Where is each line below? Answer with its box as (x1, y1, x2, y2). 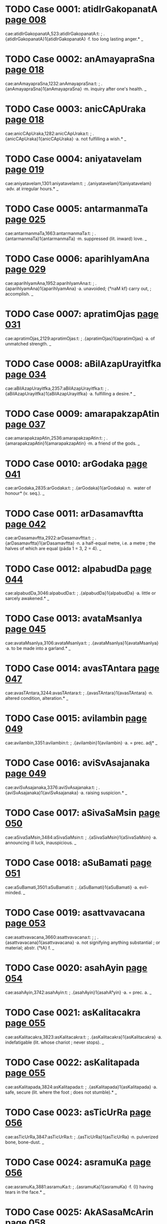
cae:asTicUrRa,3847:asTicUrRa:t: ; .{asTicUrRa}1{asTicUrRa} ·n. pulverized (5, 1134, 159, 1140)
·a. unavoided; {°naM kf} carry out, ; (77, 286, 152, 292)
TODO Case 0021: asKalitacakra (5, 1007, 141, 1018)
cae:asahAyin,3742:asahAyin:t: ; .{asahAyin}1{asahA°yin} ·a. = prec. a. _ (5, 989, 152, 995)
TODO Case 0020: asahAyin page (5, 962, 148, 973)
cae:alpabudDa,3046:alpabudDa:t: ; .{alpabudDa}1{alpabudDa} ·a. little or (5, 590, 156, 596)
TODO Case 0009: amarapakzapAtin (5, 408, 160, 419)
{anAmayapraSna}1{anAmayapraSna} (5, 86, 82, 92)
